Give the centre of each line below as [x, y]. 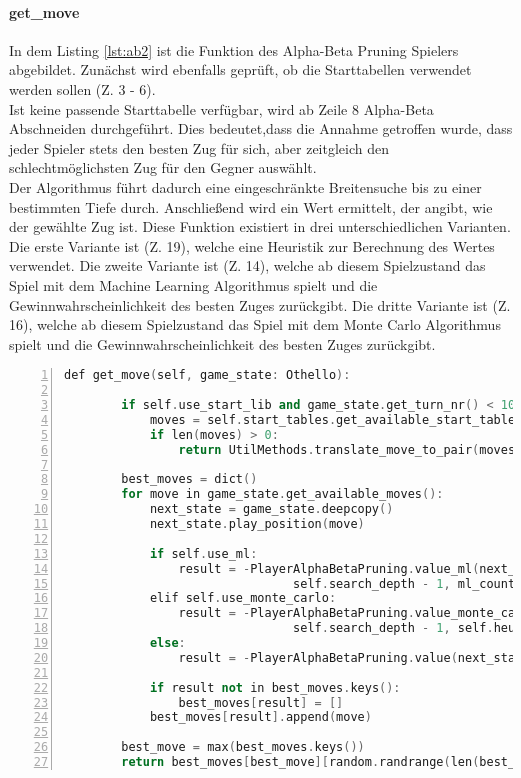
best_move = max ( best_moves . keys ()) [243, 747]
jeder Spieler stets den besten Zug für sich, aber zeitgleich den [199, 147]
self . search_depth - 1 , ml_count [404, 583]
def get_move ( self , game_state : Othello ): [207, 375]
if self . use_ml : [203, 553]
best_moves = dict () [189, 479]
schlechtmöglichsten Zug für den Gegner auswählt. [163, 167]
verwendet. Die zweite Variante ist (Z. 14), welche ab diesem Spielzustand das [247, 265]
